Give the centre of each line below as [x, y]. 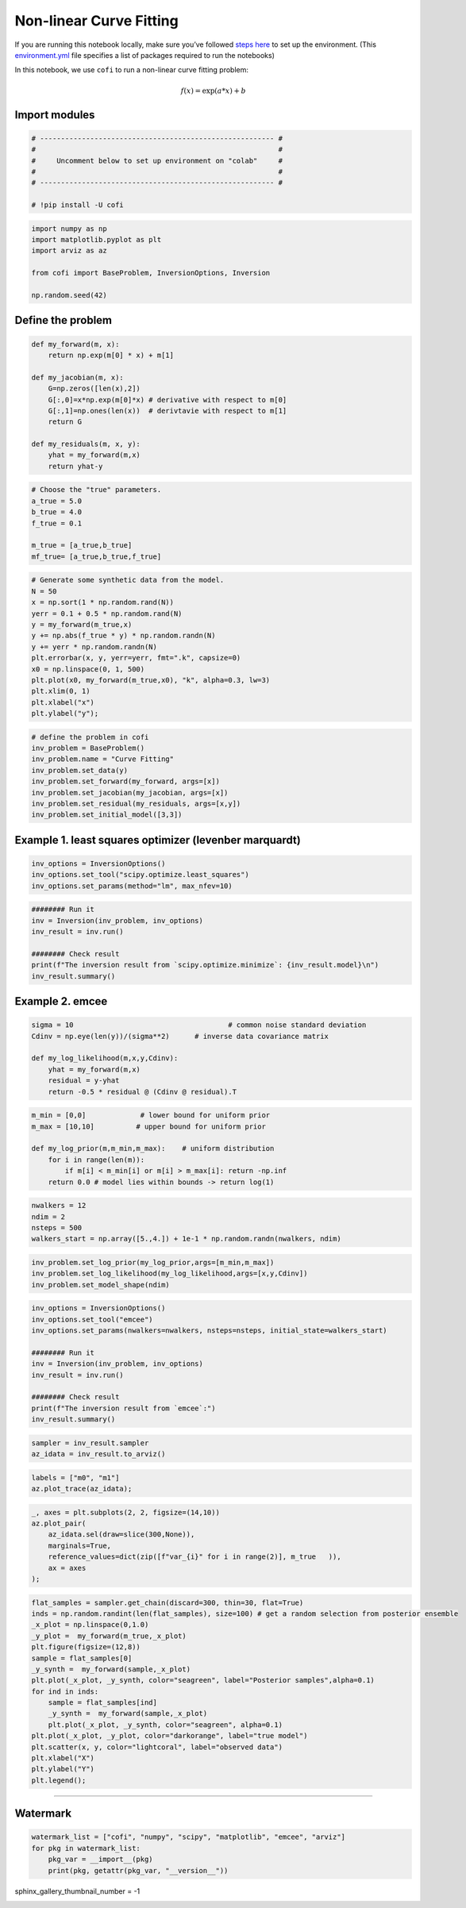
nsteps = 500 [57, 1227]
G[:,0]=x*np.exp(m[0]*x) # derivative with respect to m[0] [168, 400]
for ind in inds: [65, 1691]
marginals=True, [79, 1545]
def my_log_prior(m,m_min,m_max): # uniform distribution [153, 1148]
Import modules [55, 115]
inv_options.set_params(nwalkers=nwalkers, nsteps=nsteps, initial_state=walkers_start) [210, 1331]
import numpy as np [69, 229]
